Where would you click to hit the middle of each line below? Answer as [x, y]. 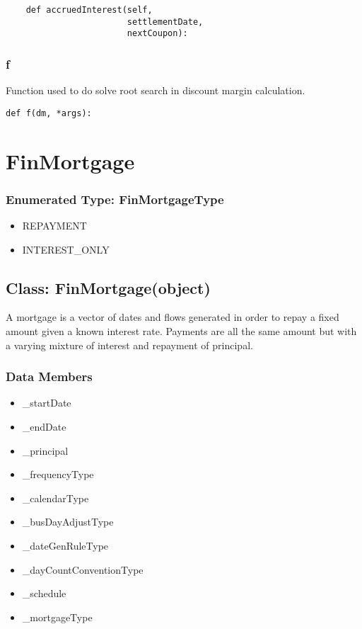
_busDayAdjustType [68, 522]
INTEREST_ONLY [66, 249]
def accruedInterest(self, [89, 10]
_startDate [47, 403]
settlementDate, [165, 22]
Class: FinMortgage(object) [108, 287]
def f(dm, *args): [49, 113]
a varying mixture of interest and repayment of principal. [129, 345]
